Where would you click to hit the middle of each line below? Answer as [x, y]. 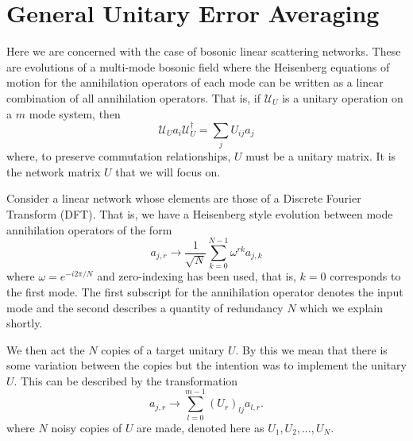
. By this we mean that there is [311, 349]
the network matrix [54, 171]
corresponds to [365, 276]
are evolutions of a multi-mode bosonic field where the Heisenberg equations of [198, 66]
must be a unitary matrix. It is [321, 156]
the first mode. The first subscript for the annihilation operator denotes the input [205, 291]
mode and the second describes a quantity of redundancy [145, 307]
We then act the [46, 349]
